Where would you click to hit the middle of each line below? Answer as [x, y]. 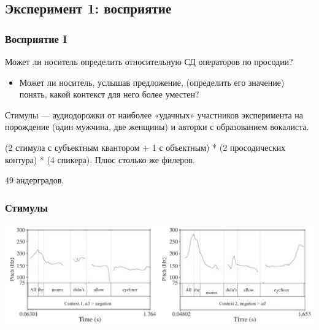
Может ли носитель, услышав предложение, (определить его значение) [152, 82]
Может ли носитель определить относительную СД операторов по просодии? [149, 61]
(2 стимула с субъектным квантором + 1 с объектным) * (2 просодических [145, 147]
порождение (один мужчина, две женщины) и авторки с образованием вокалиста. [157, 127]
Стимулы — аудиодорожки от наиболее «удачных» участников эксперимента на [154, 114]
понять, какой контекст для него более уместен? [109, 94]
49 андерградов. [35, 180]
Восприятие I [36, 38]
